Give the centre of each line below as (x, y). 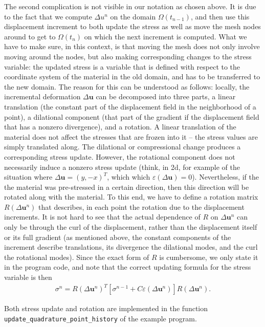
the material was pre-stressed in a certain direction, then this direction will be (127, 187)
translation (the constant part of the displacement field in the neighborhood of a (130, 106)
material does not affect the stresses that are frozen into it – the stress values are (131, 136)
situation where (28, 177)
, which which (129, 177)
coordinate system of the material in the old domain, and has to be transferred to (132, 77)
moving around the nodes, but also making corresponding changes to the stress (128, 56)
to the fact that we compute (48, 16)
